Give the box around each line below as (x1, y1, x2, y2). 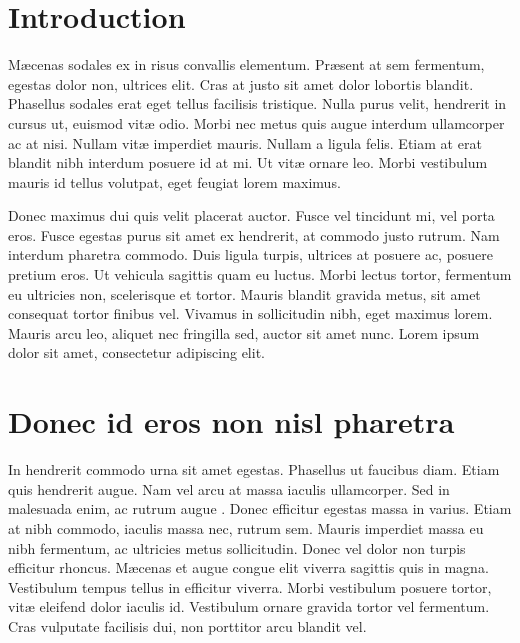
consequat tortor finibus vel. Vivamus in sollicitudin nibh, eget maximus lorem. (8, 303, 493, 324)
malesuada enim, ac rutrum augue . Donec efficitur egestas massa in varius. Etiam (8, 498, 512, 519)
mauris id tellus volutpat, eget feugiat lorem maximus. (8, 171, 341, 192)
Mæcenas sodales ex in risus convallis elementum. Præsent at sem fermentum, (8, 54, 485, 75)
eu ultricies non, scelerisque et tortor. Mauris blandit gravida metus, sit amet (8, 283, 481, 304)
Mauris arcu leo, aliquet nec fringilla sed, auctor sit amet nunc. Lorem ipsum (8, 322, 480, 343)
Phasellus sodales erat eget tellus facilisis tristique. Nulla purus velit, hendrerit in (8, 93, 507, 114)
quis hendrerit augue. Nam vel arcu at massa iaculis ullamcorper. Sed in (8, 478, 450, 499)
